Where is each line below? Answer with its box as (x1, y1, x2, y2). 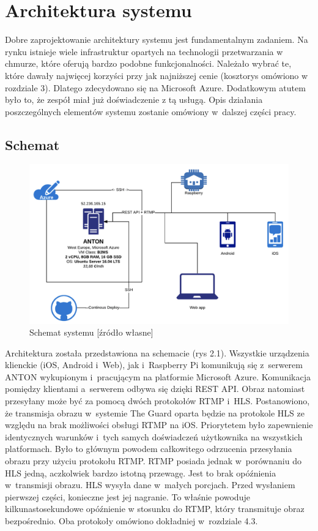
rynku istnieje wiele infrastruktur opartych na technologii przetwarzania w (5, 45, 283, 58)
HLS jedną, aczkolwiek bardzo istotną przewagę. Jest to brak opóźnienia (5, 466, 276, 479)
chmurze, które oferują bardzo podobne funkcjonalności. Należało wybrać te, (5, 57, 292, 70)
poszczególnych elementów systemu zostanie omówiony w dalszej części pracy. (5, 105, 297, 118)
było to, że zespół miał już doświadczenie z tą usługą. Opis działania (5, 93, 263, 106)
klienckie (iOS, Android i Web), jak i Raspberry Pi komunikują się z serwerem (5, 358, 303, 371)
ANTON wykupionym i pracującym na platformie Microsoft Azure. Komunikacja (5, 370, 311, 383)
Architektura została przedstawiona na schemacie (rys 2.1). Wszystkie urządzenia (5, 346, 309, 359)
